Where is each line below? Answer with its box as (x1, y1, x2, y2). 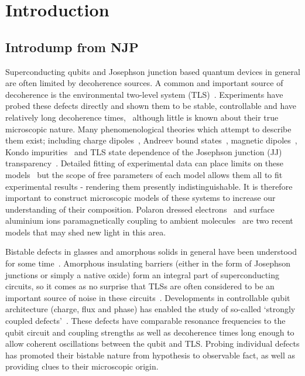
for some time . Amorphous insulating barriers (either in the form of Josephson (5, 257, 291, 269)
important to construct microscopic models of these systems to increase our (5, 192, 276, 204)
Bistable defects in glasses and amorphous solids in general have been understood (5, 245, 297, 258)
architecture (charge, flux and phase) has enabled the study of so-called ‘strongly (5, 303, 296, 315)
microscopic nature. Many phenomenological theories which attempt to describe (5, 122, 292, 135)
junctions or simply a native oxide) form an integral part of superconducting (5, 268, 279, 281)
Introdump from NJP (5, 37, 139, 56)
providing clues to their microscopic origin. (5, 360, 159, 372)
